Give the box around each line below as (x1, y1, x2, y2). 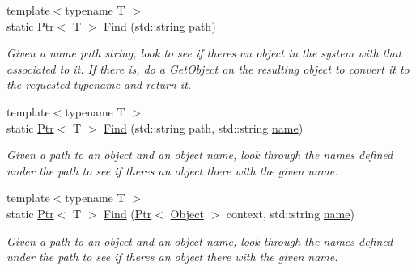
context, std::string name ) (226, 205, 354, 221)
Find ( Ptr (104, 205, 152, 221)
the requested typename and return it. (6, 76, 192, 93)
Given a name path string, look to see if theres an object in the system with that (6, 44, 402, 61)
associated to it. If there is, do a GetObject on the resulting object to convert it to (6, 60, 410, 77)
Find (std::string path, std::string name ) (104, 119, 304, 136)
